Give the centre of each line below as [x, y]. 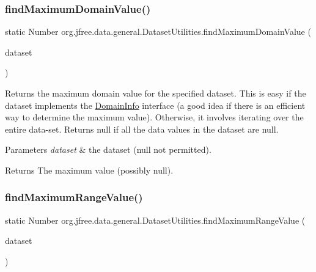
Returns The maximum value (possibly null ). [89, 170]
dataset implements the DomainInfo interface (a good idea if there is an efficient [155, 105]
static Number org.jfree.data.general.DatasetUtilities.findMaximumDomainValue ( [158, 31]
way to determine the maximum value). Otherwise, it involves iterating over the [154, 117]
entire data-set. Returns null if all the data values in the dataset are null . [142, 129]
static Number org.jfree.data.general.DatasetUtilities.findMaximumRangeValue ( [155, 220]
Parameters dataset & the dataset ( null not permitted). [108, 149]
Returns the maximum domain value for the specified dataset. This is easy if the [156, 93]
